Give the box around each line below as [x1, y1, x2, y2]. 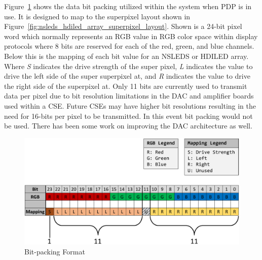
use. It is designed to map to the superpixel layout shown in [4, 11, 191, 21]
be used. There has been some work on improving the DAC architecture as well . [4, 120, 252, 131]
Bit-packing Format [24, 246, 85, 256]
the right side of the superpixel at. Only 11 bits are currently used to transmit [4, 80, 247, 91]
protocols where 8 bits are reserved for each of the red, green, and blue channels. [4, 41, 254, 51]
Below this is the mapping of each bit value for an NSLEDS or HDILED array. [4, 50, 249, 61]
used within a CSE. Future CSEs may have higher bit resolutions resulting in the [4, 100, 256, 111]
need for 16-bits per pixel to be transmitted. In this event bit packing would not [4, 110, 253, 121]
